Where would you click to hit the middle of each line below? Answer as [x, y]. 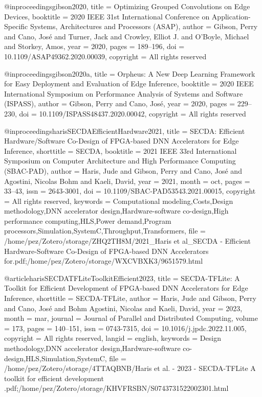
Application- [231, 16]
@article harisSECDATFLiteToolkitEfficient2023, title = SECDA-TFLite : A [122, 278]
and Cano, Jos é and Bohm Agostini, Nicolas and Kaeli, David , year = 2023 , [123, 308]
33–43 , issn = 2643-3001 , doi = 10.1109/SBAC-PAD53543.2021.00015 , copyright [130, 191]
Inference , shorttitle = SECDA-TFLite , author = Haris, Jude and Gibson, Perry [130, 298]
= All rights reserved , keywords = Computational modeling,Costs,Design [119, 201]
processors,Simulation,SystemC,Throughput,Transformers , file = [105, 231]
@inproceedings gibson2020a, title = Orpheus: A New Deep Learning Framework [130, 73]
